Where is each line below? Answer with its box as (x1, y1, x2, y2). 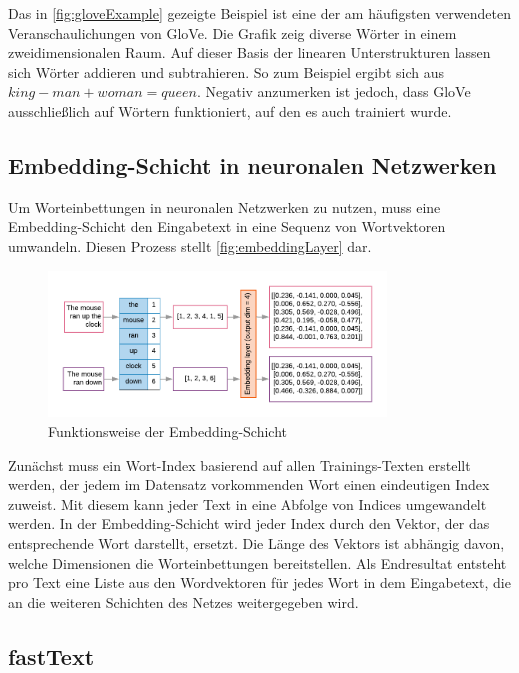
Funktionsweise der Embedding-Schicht (48, 420, 287, 441)
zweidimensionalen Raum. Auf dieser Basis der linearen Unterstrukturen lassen (8, 42, 491, 63)
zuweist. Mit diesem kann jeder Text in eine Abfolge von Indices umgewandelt (8, 493, 487, 514)
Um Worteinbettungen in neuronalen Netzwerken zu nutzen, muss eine (8, 196, 441, 217)
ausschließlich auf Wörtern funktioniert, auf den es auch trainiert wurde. (8, 100, 452, 121)
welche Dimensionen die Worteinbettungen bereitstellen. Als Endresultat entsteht (8, 552, 507, 573)
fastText (8, 640, 95, 671)
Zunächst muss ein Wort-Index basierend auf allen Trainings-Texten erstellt (8, 454, 471, 475)
